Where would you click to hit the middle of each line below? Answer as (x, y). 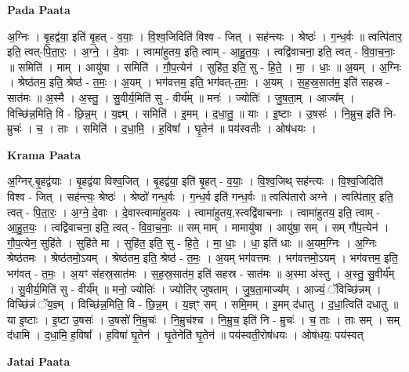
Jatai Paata (39, 361)
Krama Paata (44, 154)
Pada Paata (39, 9)
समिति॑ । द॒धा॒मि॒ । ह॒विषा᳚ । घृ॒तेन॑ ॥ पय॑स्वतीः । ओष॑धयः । (199, 128)
